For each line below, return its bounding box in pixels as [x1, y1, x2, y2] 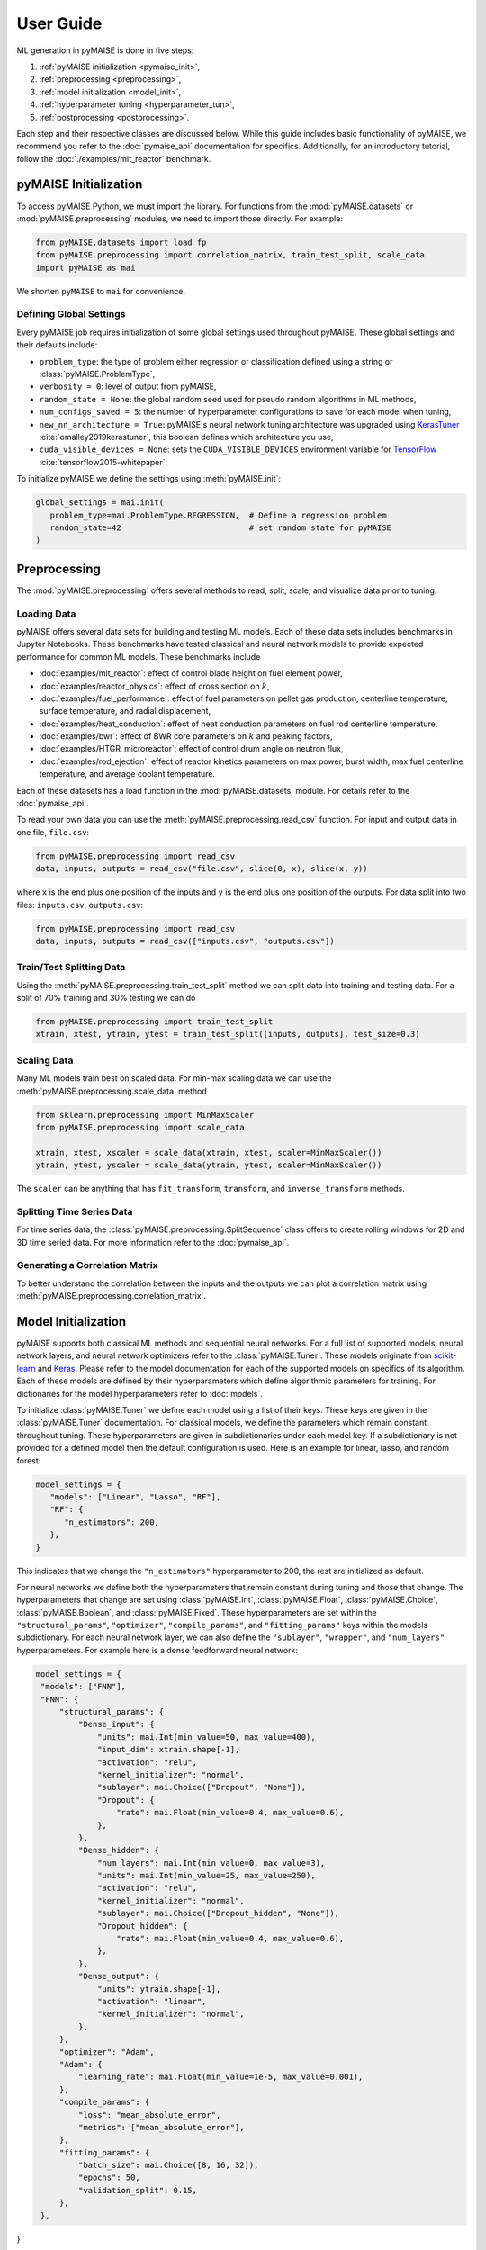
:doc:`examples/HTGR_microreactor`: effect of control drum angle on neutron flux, [39, 743, 344, 754]
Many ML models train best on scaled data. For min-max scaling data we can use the [16, 1073, 332, 1084]
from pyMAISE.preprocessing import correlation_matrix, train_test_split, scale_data [35, 250, 425, 260]
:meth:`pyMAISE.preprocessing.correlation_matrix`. [16, 1291, 207, 1301]
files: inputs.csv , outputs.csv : [16, 899, 144, 910]
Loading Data [16, 607, 76, 620]
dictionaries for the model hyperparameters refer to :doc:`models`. [16, 1388, 263, 1399]
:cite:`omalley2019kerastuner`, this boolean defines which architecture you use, [39, 431, 334, 442]
